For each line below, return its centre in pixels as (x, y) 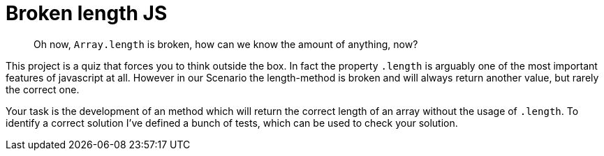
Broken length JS (87, 13)
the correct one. (43, 89)
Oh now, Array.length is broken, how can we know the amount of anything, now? (226, 44)
